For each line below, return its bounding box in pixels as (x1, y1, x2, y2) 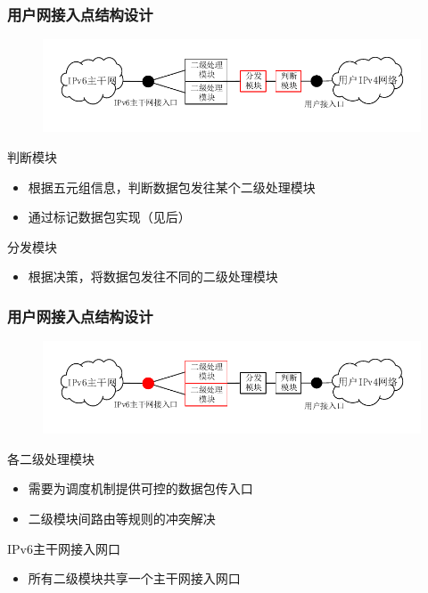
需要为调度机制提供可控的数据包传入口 (28, 479, 253, 498)
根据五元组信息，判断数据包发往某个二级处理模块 (28, 177, 316, 196)
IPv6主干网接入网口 (7, 539, 120, 557)
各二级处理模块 (7, 449, 95, 467)
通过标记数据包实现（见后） (28, 207, 191, 226)
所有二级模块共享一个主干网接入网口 (28, 569, 241, 588)
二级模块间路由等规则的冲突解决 (28, 509, 216, 527)
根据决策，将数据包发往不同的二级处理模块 (28, 267, 278, 286)
